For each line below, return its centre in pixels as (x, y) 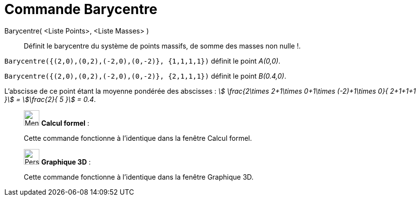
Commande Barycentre (81, 9)
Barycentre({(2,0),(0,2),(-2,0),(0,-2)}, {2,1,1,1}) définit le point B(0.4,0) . (145, 76)
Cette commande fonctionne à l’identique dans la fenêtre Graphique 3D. (139, 177)
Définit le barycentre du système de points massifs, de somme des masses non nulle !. (162, 46)
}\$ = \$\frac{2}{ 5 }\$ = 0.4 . (50, 99)
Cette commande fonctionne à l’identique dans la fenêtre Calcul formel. (138, 138)
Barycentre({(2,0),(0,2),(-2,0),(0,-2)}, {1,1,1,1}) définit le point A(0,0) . (143, 61)
